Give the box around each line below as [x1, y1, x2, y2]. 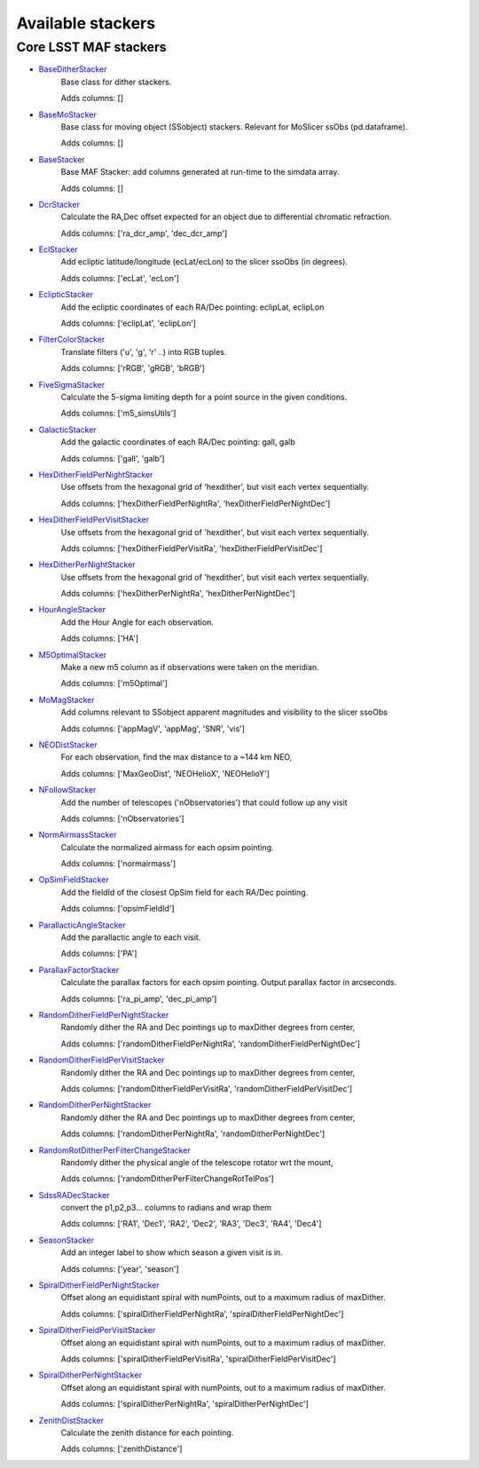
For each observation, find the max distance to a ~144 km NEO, [60, 752, 293, 762]
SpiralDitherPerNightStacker [38, 1369, 142, 1380]
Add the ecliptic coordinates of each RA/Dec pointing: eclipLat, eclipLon [60, 302, 325, 312]
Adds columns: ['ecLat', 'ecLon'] [60, 272, 179, 283]
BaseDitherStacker [38, 64, 107, 75]
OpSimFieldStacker [38, 874, 109, 885]
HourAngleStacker [38, 604, 106, 615]
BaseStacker [38, 154, 85, 164]
